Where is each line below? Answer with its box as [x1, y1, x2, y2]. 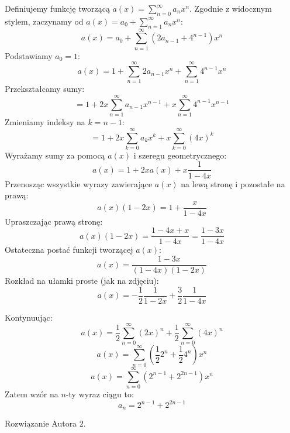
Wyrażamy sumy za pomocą [5, 149, 105, 161]
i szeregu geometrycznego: [133, 149, 227, 161]
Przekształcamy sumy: [5, 83, 85, 95]
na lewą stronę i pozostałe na [181, 177, 285, 190]
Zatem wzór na [5, 387, 58, 400]
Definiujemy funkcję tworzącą [5, 2, 110, 14]
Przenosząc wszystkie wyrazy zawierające [5, 177, 153, 190]
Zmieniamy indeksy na [5, 116, 85, 128]
